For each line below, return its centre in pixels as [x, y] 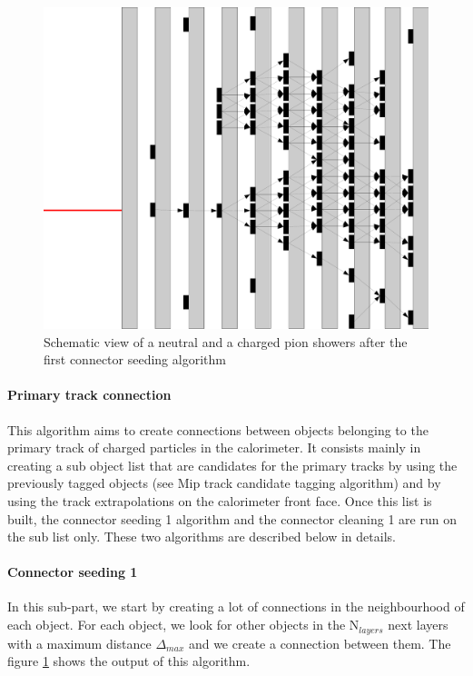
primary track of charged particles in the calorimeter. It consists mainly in [214, 447]
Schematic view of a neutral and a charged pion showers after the [226, 341]
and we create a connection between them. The [320, 643]
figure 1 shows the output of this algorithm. [129, 661]
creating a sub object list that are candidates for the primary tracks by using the [232, 465]
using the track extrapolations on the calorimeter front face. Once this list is [220, 500]
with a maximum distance [79, 643]
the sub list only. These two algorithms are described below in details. [202, 537]
